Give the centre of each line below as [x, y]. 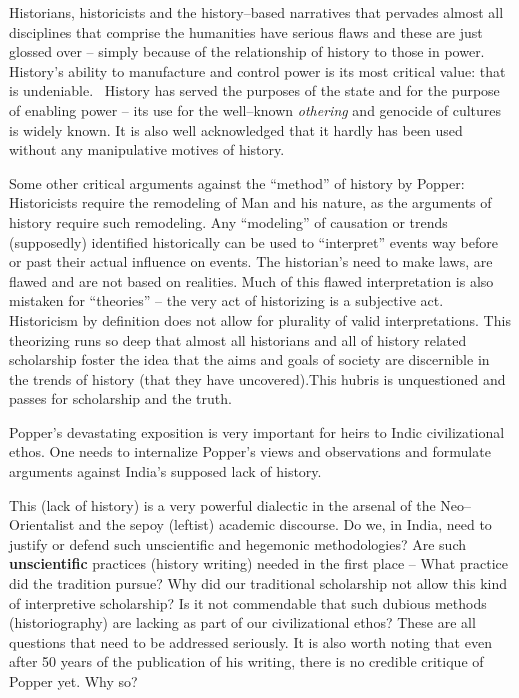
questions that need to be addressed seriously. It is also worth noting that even [250, 641]
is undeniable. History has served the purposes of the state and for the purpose [254, 90]
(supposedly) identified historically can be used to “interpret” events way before [253, 241]
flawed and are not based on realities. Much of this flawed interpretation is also [251, 280]
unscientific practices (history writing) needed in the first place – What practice [258, 563]
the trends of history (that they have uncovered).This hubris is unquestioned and [257, 378]
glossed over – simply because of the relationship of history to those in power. [247, 51]
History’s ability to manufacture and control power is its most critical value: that [257, 70]
